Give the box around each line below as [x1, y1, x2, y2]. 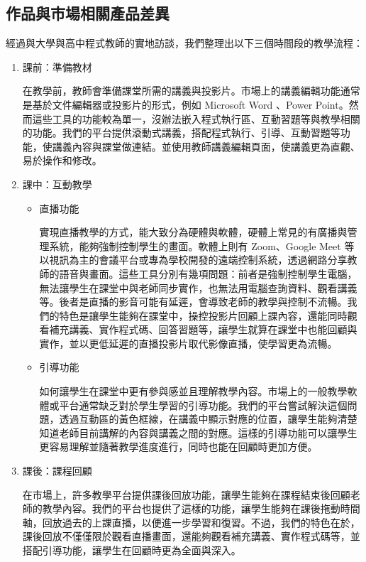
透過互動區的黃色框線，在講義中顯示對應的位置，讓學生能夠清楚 [59, 411, 357, 426]
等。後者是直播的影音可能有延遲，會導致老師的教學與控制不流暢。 [39, 294, 348, 309]
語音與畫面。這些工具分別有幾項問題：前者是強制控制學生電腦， [59, 266, 357, 281]
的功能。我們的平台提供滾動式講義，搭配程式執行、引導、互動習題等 [22, 125, 340, 140]
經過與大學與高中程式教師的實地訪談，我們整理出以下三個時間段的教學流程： [6, 36, 363, 50]
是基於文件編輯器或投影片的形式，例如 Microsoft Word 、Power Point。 [22, 97, 349, 112]
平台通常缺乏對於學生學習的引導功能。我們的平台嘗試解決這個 [59, 397, 348, 412]
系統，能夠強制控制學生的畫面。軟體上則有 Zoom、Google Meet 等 [49, 238, 355, 253]
